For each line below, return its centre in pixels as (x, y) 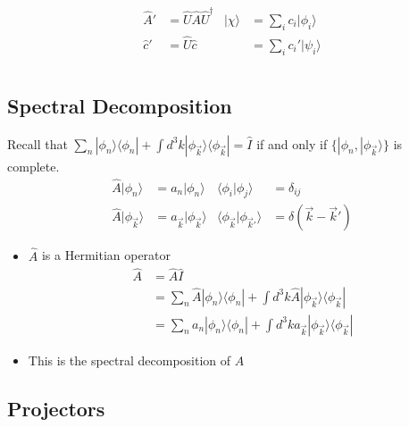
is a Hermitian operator (106, 255)
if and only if (292, 143)
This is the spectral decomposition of (129, 360)
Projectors (56, 408)
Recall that (38, 143)
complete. (33, 166)
